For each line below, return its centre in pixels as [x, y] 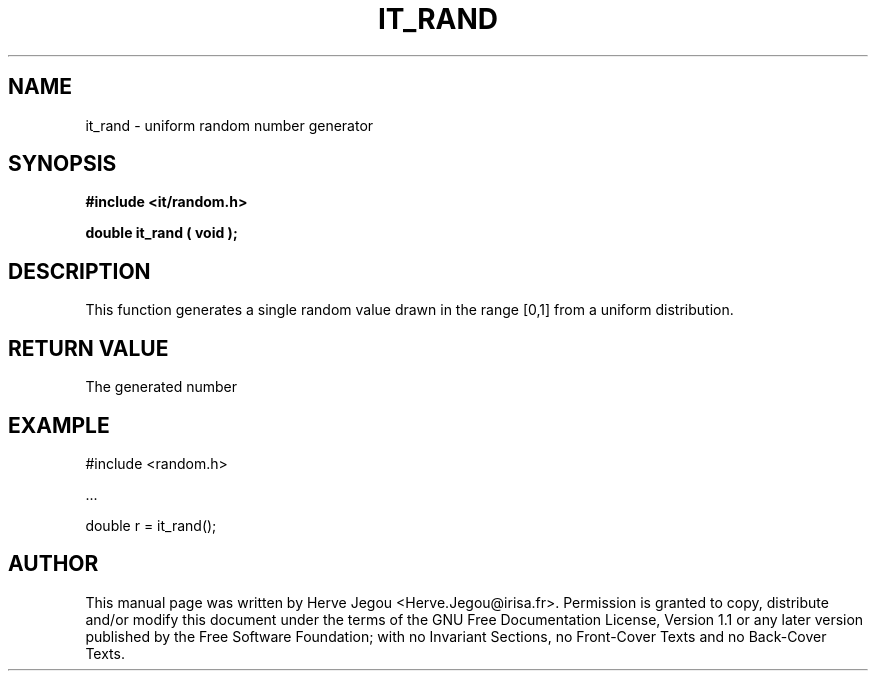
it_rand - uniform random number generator [229, 125]
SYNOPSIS [62, 164]
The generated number [161, 387]
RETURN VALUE [88, 348]
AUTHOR [53, 564]
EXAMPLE [59, 425]
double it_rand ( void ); [161, 233]
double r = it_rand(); [151, 525]
